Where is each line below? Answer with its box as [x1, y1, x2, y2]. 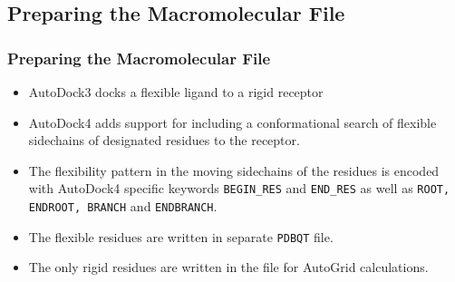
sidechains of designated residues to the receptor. [28, 131, 300, 150]
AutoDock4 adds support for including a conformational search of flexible [28, 112, 437, 131]
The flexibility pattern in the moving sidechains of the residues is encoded [28, 160, 440, 180]
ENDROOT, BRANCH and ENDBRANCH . [28, 197, 218, 216]
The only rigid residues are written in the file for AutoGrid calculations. [28, 258, 429, 277]
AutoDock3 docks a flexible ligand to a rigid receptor [28, 83, 324, 101]
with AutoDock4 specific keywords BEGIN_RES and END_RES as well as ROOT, [28, 179, 450, 198]
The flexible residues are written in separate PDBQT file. [28, 227, 334, 246]
